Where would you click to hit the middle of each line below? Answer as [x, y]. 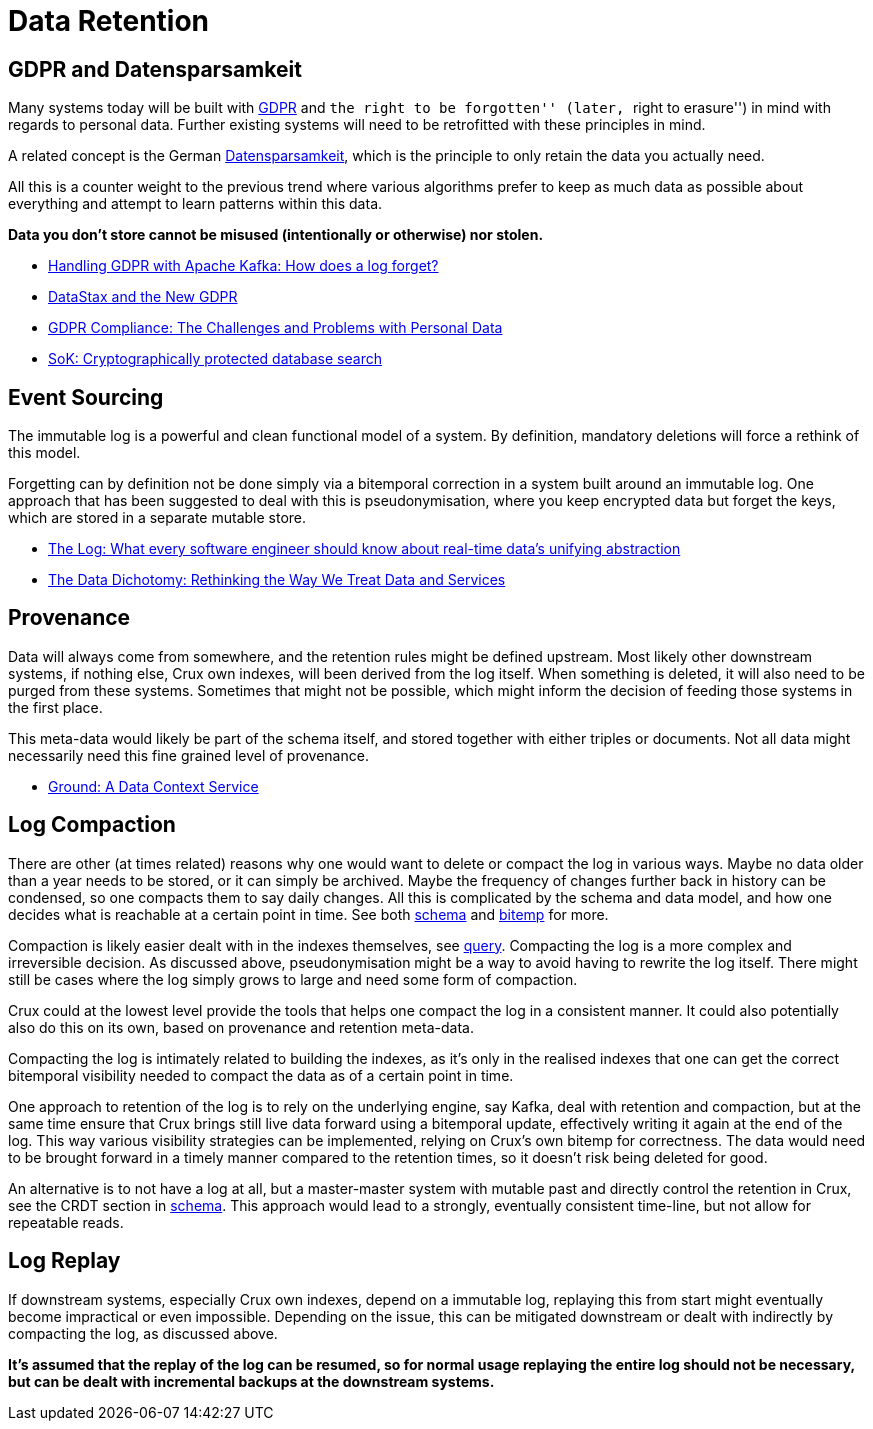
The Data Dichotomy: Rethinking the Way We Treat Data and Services [277, 580]
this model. [44, 453]
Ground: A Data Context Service [153, 786]
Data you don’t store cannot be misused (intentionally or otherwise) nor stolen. [276, 235]
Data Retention [109, 21]
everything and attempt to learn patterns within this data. [195, 204]
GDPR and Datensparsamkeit [155, 69]
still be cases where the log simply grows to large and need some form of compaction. [293, 979]
